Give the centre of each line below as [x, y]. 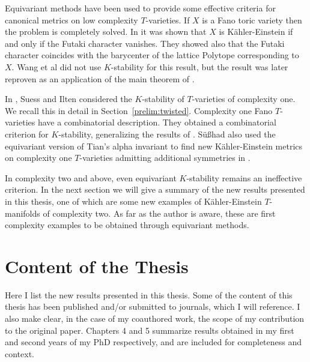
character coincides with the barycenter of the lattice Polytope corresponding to [152, 55]
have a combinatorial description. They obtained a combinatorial [157, 122]
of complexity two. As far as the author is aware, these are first [159, 213]
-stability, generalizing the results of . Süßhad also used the [167, 134]
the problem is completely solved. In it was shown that [106, 32]
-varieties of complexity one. [244, 99]
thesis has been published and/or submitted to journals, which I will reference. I [153, 306]
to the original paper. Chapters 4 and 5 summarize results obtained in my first [150, 330]
